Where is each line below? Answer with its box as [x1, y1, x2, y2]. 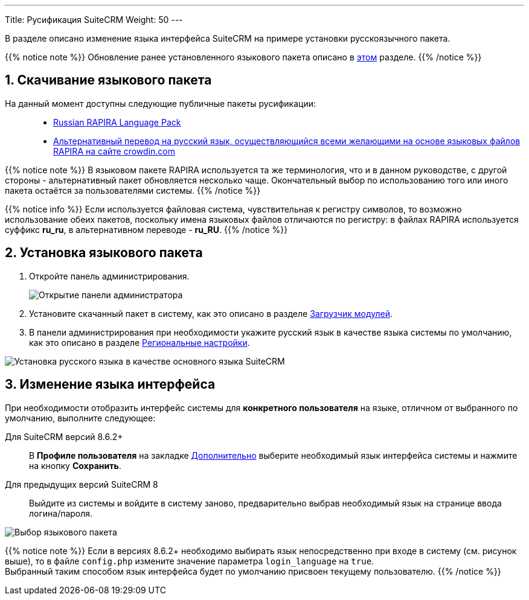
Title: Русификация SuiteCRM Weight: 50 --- [5, 14, 183, 25]
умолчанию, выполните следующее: [5, 412, 156, 423]
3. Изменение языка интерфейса [5, 377, 216, 392]
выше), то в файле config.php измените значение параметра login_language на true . [5, 555, 374, 566]
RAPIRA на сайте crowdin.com [53, 145, 175, 156]
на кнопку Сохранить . [29, 460, 121, 471]
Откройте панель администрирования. [29, 270, 190, 281]
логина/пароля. [29, 508, 93, 519]
